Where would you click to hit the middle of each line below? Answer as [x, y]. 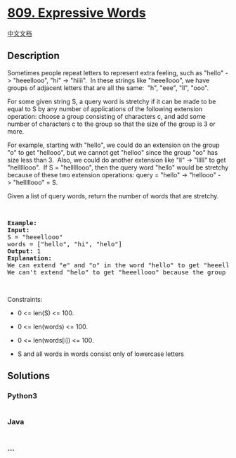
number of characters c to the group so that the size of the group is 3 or [111, 124]
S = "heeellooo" [35, 237]
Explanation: [30, 258]
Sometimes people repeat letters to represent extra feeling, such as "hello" [116, 72]
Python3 [22, 396]
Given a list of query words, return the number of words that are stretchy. [113, 196]
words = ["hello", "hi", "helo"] [65, 244]
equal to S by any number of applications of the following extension [105, 109]
